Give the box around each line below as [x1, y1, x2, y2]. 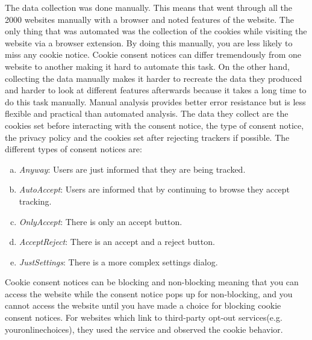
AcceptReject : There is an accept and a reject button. [19, 235, 215, 248]
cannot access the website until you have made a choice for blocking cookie [5, 299, 281, 312]
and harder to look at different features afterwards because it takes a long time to [5, 84, 307, 96]
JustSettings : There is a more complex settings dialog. [19, 255, 218, 268]
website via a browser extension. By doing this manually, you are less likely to [5, 36, 293, 49]
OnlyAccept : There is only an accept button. [19, 215, 183, 227]
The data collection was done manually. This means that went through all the [5, 1, 293, 13]
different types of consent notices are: [5, 143, 142, 155]
